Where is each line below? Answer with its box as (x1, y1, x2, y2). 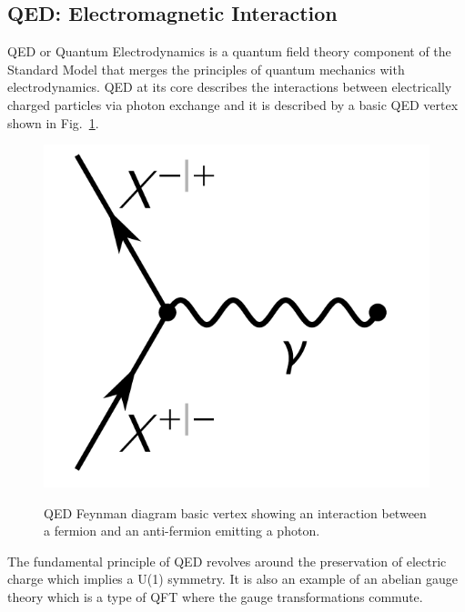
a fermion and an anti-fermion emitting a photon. (44, 521, 320, 540)
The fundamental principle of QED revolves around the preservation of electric (7, 551, 447, 570)
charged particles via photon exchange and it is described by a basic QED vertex (7, 95, 459, 114)
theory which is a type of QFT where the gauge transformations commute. (7, 587, 423, 607)
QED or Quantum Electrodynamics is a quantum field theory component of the (7, 42, 451, 61)
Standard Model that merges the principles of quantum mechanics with (7, 59, 405, 78)
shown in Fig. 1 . (7, 113, 99, 132)
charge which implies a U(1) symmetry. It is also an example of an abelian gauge (7, 569, 459, 588)
